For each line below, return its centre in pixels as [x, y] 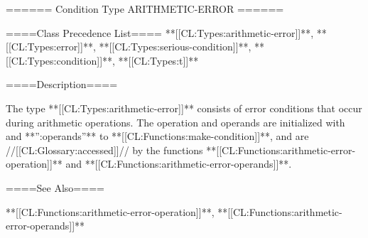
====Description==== [62, 84]
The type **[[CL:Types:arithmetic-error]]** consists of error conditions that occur [184, 108]
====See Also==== [55, 187]
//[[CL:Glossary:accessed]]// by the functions [104, 150]
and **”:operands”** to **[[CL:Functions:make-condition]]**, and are [157, 136]
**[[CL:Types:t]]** [158, 60]
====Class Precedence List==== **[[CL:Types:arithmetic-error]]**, [160, 32]
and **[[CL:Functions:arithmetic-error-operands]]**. [179, 164]
